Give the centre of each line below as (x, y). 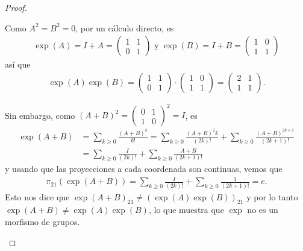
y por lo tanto (272, 196)
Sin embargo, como (40, 115)
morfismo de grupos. (42, 222)
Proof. (16, 7)
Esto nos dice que (37, 196)
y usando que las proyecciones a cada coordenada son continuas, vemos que (144, 169)
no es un (263, 210)
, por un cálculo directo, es (125, 27)
